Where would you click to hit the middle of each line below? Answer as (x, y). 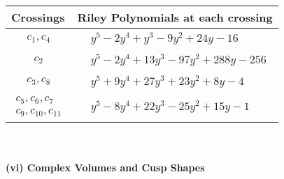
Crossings (38, 17)
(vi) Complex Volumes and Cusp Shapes (105, 167)
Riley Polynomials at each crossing (175, 17)
